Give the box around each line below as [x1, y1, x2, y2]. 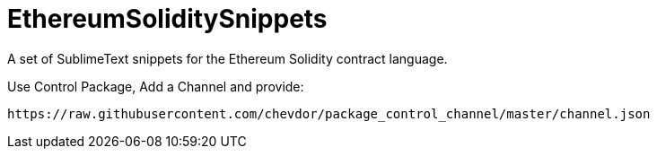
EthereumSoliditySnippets [7, 4, 328, 34]
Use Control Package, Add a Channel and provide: [7, 78, 304, 94]
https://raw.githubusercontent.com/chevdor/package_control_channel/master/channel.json [7, 106, 651, 121]
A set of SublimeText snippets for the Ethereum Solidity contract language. [7, 50, 448, 66]
